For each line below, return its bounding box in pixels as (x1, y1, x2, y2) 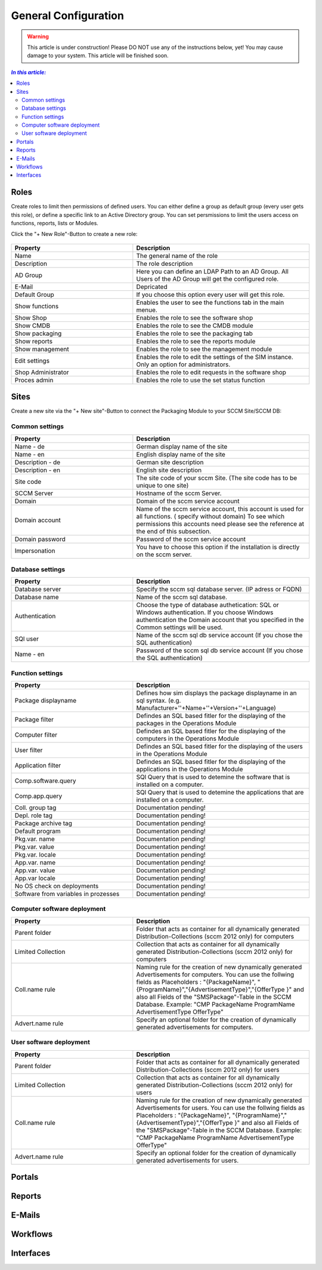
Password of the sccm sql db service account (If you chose (136, 646, 304, 655)
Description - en (14, 466, 61, 474)
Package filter (14, 716, 54, 724)
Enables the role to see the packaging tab (136, 329, 253, 338)
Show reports (14, 337, 53, 345)
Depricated (136, 283, 168, 291)
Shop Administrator (14, 368, 69, 376)
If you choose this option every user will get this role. (136, 290, 285, 299)
